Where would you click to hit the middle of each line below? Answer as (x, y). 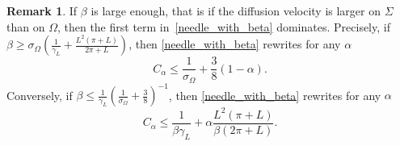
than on (26, 26)
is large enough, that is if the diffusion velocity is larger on (236, 10)
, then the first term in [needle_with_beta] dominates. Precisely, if (223, 26)
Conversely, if (40, 95)
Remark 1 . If (42, 10)
